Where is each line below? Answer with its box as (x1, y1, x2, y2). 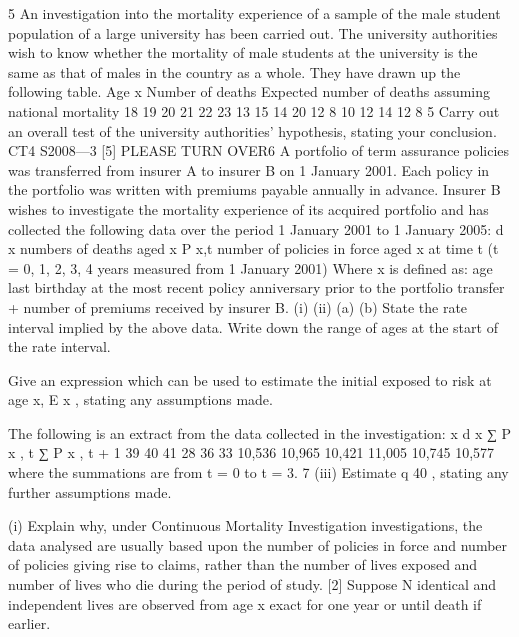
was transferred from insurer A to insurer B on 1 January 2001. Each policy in (8, 159, 490, 180)
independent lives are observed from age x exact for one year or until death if (8, 593, 482, 614)
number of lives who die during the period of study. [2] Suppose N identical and (8, 574, 497, 595)
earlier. (8, 613, 51, 634)
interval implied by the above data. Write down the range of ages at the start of (8, 316, 498, 337)
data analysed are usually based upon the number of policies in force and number (8, 534, 508, 555)
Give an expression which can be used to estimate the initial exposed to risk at (8, 369, 492, 390)
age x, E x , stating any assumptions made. (8, 389, 273, 410)
